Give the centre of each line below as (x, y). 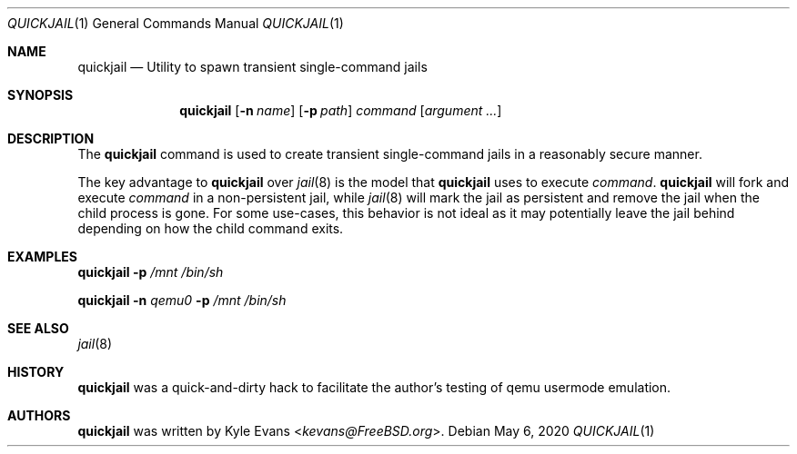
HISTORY (36, 372)
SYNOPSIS (40, 95)
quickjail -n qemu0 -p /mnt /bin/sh (182, 300)
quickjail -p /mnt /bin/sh (151, 272)
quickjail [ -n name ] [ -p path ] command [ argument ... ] (341, 110)
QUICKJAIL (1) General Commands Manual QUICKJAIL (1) (176, 23)
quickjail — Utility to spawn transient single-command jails (252, 67)
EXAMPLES (42, 257)
